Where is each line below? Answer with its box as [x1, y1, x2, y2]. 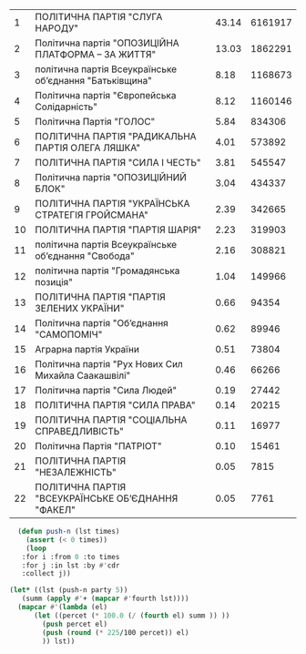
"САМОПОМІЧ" [35, 328, 103, 341]
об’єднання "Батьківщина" [35, 75, 153, 87]
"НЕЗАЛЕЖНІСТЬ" [35, 466, 117, 478]
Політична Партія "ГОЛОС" [35, 116, 156, 128]
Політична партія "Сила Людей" [35, 384, 178, 396]
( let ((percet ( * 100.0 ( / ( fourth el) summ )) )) [33, 610, 230, 620]
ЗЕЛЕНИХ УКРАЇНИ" [35, 302, 125, 314]
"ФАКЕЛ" [35, 504, 76, 516]
